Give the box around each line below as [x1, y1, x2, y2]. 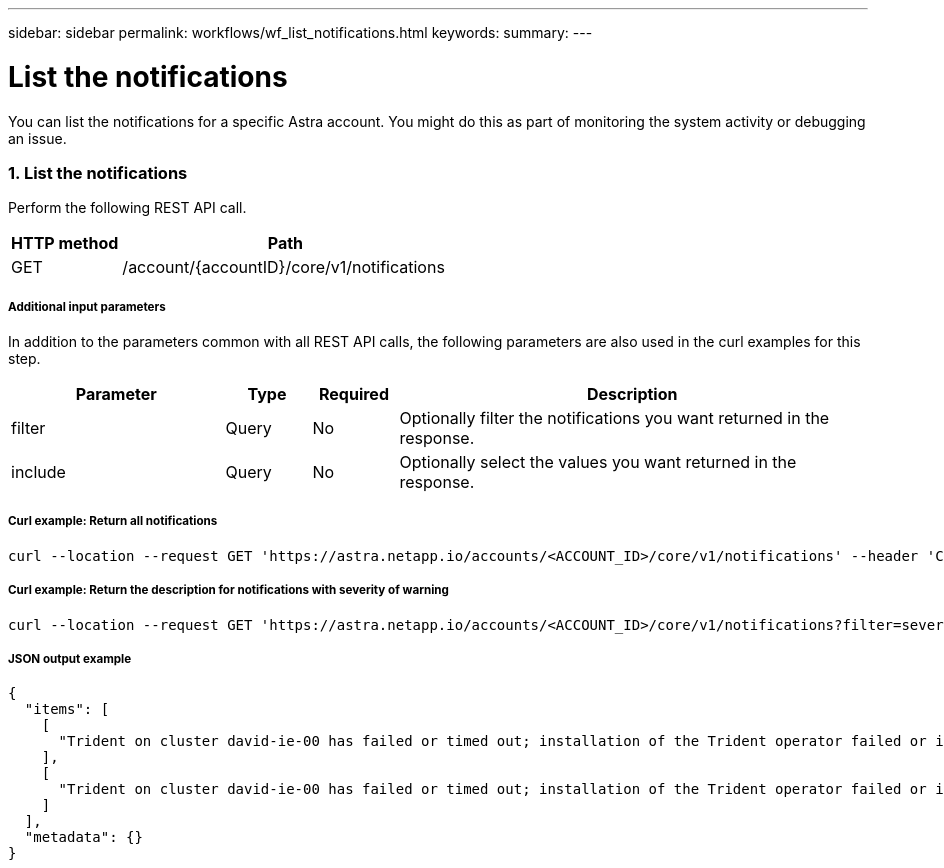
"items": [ [24, 701, 110, 718]
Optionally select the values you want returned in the [399, 452, 797, 473]
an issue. [8, 129, 67, 147]
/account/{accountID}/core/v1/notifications [122, 257, 445, 278]
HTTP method [11, 233, 119, 254]
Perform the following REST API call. [8, 199, 247, 217]
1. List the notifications [8, 162, 188, 183]
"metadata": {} [24, 829, 143, 846]
